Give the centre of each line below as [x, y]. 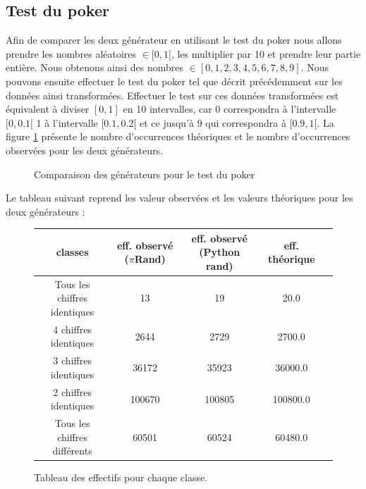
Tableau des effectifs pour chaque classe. [121, 477]
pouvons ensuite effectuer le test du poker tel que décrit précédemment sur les [174, 81]
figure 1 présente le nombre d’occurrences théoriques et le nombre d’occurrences [178, 136]
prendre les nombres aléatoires [71, 53]
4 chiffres [72, 329]
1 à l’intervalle [67, 122]
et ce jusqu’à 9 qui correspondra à [213, 122]
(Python [220, 252]
